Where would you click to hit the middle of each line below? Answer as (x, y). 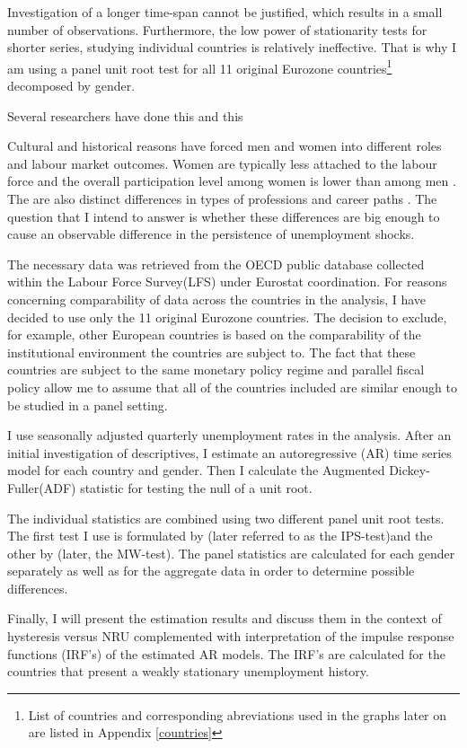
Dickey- (410, 470)
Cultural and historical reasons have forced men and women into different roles (225, 146)
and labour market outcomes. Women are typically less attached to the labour (222, 163)
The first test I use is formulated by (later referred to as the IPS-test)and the (220, 536)
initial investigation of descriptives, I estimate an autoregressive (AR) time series (229, 452)
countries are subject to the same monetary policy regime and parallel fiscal (216, 370)
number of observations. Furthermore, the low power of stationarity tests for (217, 29)
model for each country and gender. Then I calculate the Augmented (196, 470)
